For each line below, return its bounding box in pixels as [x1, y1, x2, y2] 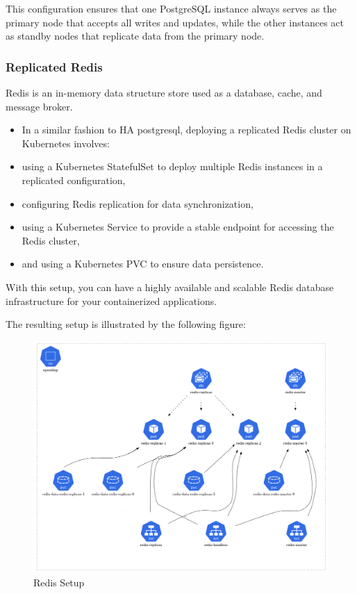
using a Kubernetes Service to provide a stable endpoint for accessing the [22, 220, 334, 234]
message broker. [6, 99, 73, 113]
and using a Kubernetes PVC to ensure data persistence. [22, 256, 264, 271]
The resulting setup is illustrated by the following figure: [6, 317, 246, 331]
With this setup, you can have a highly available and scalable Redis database [6, 279, 334, 294]
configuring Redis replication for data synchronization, [22, 196, 254, 211]
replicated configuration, [22, 172, 126, 187]
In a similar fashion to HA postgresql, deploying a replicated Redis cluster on [22, 122, 351, 137]
